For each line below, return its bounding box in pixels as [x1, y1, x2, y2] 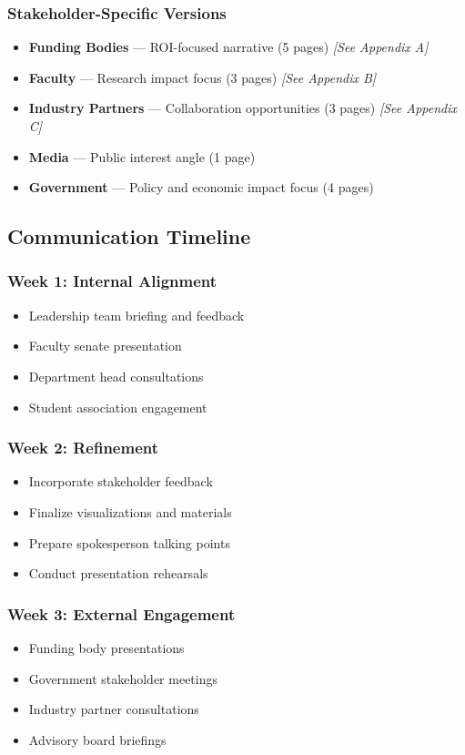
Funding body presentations [28, 638, 185, 657]
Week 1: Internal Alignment [7, 270, 217, 292]
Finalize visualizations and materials [28, 502, 232, 521]
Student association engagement [28, 397, 207, 416]
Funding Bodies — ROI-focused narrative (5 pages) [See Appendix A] [28, 37, 429, 56]
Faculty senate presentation [28, 336, 182, 355]
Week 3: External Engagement [7, 602, 236, 625]
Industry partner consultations [28, 699, 199, 719]
